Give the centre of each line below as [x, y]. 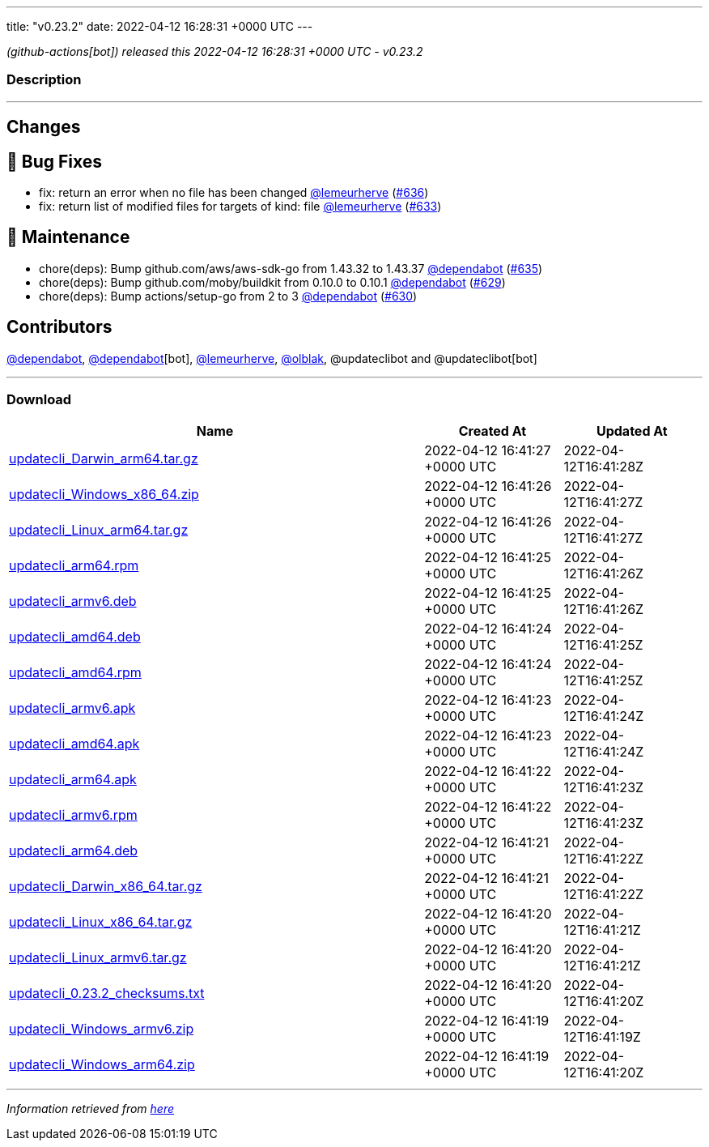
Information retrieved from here [91, 1109]
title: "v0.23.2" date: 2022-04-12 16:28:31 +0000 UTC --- [160, 26]
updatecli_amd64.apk [74, 744]
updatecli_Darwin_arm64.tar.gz [104, 459]
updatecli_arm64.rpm [74, 566]
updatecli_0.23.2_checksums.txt [107, 993]
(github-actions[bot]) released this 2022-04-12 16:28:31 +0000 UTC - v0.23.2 [215, 51]
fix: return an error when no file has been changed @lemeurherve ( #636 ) [234, 193]
